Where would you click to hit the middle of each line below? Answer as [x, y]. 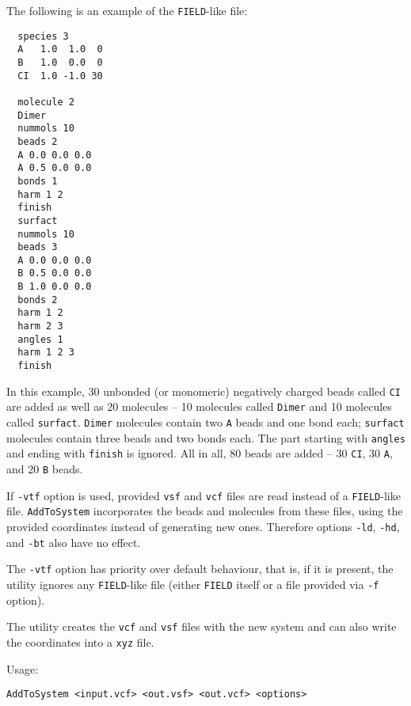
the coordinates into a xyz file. [80, 641]
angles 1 [40, 339]
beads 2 [38, 141]
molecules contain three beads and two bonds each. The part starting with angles [206, 437]
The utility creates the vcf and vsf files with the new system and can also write [202, 626]
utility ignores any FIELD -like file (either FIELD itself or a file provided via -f [193, 584]
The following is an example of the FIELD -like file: [127, 10]
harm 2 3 [40, 326]
